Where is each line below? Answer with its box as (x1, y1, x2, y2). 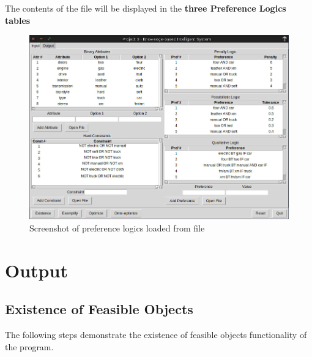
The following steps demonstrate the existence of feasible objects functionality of (5, 328, 307, 340)
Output (5, 257, 68, 282)
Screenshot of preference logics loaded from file (29, 221, 205, 234)
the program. (5, 340, 54, 353)
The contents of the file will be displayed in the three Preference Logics (5, 2, 286, 14)
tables (5, 13, 31, 26)
